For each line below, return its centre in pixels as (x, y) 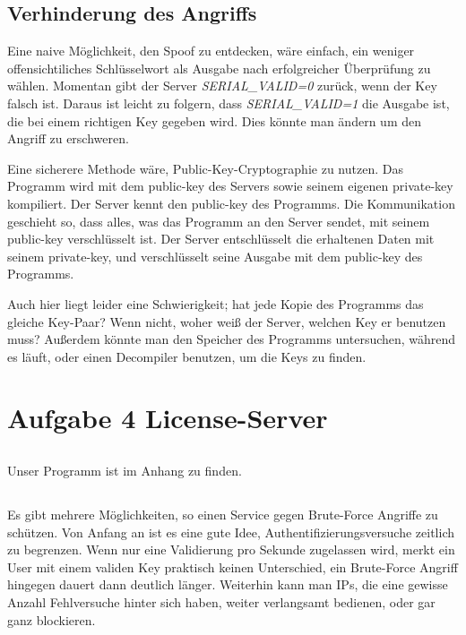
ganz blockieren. (52, 619)
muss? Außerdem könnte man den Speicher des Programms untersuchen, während (232, 339)
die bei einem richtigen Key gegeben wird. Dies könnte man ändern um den (214, 120)
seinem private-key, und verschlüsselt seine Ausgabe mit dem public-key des (215, 256)
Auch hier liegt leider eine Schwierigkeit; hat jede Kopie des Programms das (216, 303)
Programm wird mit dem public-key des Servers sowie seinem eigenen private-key (230, 186)
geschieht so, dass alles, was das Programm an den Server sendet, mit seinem (219, 221)
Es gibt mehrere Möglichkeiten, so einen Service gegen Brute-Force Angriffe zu (223, 515)
